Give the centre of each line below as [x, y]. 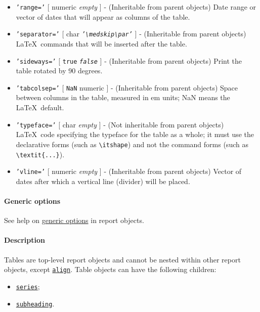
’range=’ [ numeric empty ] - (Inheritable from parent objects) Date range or [136, 7]
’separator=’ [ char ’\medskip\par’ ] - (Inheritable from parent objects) [131, 34]
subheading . [35, 303]
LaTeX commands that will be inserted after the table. [101, 43]
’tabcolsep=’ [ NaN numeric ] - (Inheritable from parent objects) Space [127, 87]
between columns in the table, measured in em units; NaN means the [123, 97]
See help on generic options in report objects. [74, 220]
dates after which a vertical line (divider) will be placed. [103, 181]
